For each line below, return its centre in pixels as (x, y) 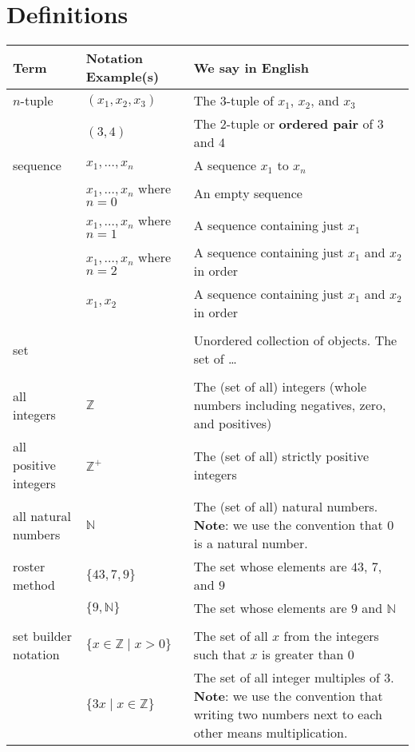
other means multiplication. (271, 733)
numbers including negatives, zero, (290, 405)
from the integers (331, 636)
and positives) (233, 424)
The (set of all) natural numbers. (286, 507)
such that (220, 655)
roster (29, 567)
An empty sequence (248, 193)
